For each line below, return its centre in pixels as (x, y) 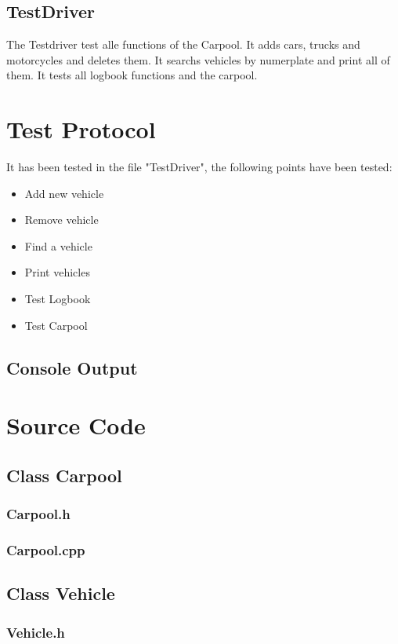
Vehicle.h (36, 632)
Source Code (76, 425)
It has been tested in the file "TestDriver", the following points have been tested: (199, 167)
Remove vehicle (62, 220)
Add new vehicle (64, 193)
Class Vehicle (61, 593)
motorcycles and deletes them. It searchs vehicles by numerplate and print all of (198, 59)
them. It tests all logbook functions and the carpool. (132, 75)
